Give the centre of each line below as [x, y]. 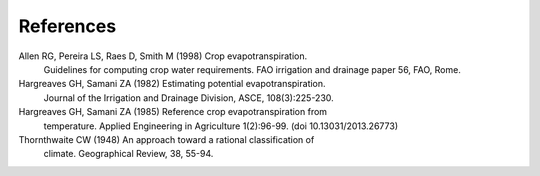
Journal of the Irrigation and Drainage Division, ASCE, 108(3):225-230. [188, 97]
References [67, 26]
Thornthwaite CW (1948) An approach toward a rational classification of [166, 139]
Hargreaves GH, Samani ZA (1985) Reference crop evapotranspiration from [173, 112]
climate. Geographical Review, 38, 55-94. [128, 154]
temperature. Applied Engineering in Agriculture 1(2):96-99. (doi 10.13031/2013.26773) [221, 126]
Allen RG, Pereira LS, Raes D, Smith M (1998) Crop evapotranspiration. [163, 56]
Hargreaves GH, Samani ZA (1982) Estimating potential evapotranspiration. [172, 84]
